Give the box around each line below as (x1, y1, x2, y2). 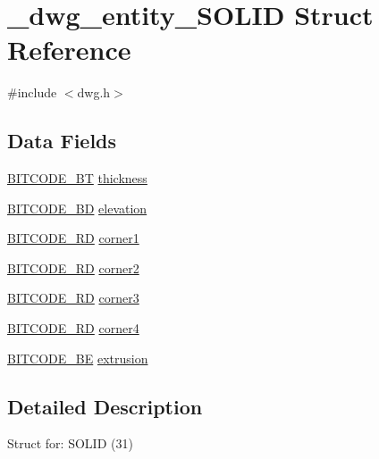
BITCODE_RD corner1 (7, 229, 139, 247)
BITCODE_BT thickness (7, 169, 147, 188)
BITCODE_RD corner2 (7, 258, 139, 277)
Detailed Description (7, 392, 203, 420)
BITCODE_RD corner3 (7, 288, 139, 307)
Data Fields (7, 127, 117, 154)
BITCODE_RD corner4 (7, 319, 139, 338)
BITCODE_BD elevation (7, 198, 147, 217)
